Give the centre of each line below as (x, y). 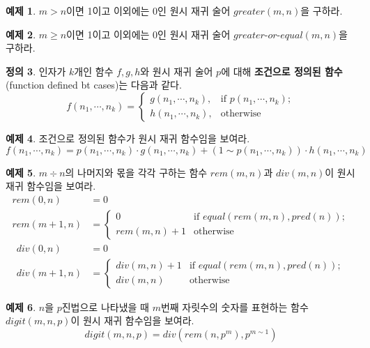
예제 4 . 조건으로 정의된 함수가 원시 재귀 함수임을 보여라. (128, 138)
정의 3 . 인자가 (36, 71)
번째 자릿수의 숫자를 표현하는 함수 (234, 307)
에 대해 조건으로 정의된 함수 (282, 71)
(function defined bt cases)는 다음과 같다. (94, 85)
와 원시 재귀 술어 (177, 71)
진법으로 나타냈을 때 (105, 307)
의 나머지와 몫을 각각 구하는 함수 (136, 172)
